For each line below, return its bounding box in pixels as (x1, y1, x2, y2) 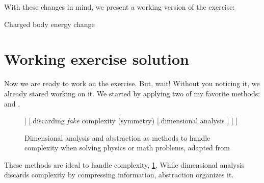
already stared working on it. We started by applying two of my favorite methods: (4, 88, 260, 98)
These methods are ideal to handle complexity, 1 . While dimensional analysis (4, 159, 245, 170)
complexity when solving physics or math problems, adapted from (24, 142, 230, 153)
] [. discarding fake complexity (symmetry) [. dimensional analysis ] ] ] (24, 115, 238, 126)
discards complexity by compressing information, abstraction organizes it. (4, 169, 234, 180)
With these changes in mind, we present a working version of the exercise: (4, 2, 235, 12)
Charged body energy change (4, 18, 95, 29)
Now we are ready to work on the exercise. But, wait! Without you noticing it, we (4, 78, 260, 89)
